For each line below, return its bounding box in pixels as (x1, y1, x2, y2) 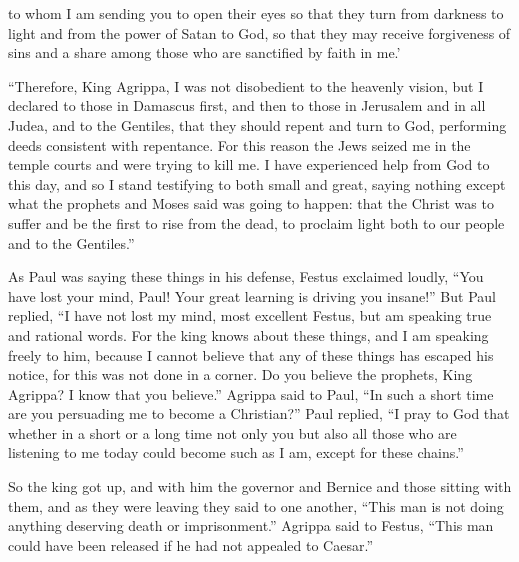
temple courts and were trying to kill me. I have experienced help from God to (8, 154, 490, 175)
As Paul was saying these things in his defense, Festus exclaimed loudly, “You (8, 266, 484, 287)
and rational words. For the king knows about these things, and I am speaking (8, 324, 489, 345)
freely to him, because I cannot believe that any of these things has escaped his (8, 344, 494, 365)
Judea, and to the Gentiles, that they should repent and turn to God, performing (8, 114, 507, 135)
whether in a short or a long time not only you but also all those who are (8, 422, 457, 443)
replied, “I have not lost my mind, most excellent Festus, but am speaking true (8, 305, 492, 326)
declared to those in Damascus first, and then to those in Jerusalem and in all (8, 95, 486, 116)
